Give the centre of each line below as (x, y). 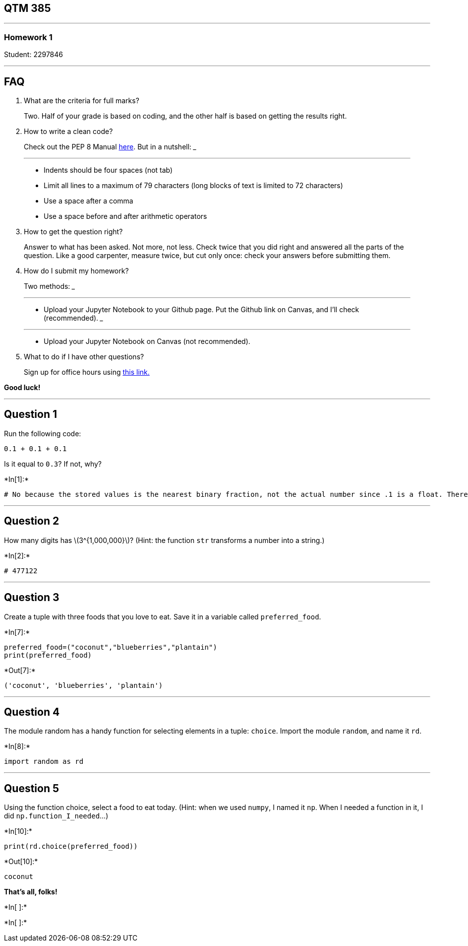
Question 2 (32, 521)
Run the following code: (43, 433)
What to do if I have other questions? (84, 357)
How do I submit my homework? (76, 271)
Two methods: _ (50, 286)
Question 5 (32, 788)
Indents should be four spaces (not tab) (108, 170)
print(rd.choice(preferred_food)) (71, 846)
